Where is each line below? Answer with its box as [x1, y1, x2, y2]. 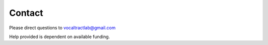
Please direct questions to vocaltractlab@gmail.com [9, 25, 116, 31]
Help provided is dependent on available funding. [9, 34, 110, 40]
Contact [9, 7, 43, 18]
